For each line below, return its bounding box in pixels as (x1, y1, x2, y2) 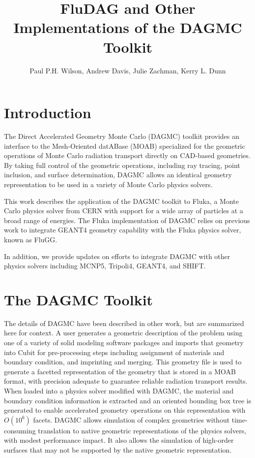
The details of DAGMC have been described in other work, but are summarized (4, 318, 244, 328)
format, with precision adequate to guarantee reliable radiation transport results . (4, 376, 248, 386)
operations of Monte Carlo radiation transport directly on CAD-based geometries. (4, 150, 251, 161)
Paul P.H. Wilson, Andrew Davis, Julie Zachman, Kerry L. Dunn (29, 65, 226, 75)
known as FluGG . (4, 234, 57, 244)
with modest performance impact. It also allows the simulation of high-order (4, 435, 234, 445)
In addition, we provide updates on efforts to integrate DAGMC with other (4, 251, 230, 261)
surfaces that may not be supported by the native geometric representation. (4, 445, 232, 455)
